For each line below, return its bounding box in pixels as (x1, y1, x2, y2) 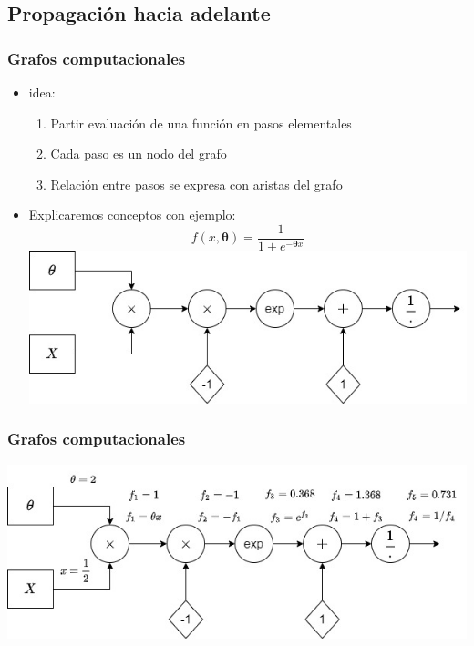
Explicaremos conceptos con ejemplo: (28, 205, 236, 224)
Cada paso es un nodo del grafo (50, 144, 227, 163)
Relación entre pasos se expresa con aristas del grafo (50, 174, 343, 193)
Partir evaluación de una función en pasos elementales (50, 113, 352, 132)
